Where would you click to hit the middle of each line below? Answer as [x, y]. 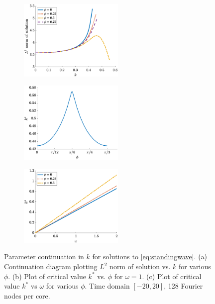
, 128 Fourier [183, 286]
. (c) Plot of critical [172, 276]
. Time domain [107, 286]
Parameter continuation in [44, 256]
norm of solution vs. [140, 266]
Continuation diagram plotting [51, 266]
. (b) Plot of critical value [47, 276]
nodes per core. [27, 295]
